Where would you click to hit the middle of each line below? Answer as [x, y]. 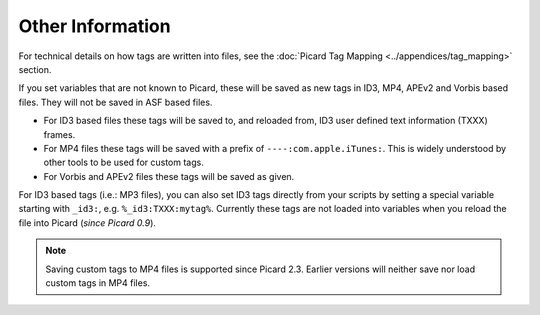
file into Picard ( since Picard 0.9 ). [87, 222]
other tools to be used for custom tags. [123, 162]
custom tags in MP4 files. [97, 283]
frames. [59, 134]
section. [35, 69]
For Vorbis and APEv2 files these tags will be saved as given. [169, 176]
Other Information [94, 26]
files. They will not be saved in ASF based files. [115, 102]
